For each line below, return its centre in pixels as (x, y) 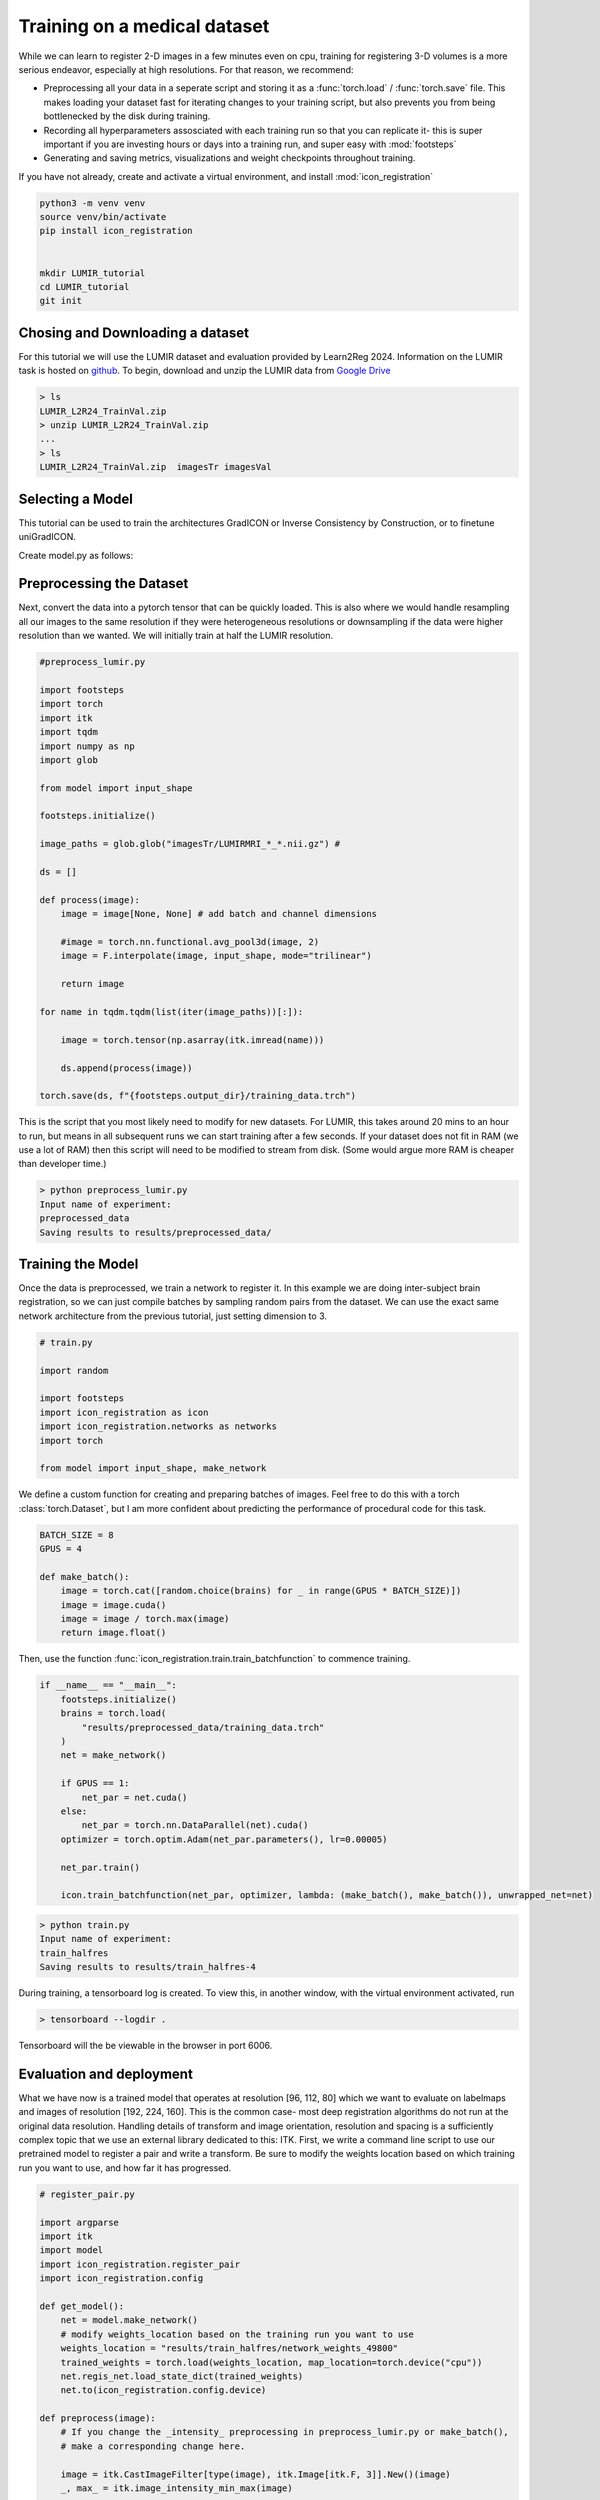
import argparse (79, 2222)
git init (61, 301)
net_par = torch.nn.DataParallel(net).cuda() (195, 1825)
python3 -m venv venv (92, 203)
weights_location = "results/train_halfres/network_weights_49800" (229, 2348)
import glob (69, 759)
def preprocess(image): (98, 2418)
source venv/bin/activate (103, 217)
